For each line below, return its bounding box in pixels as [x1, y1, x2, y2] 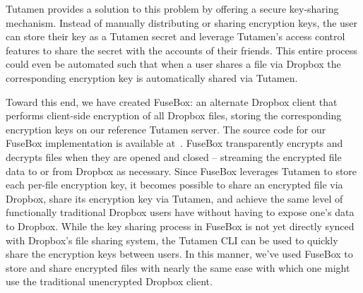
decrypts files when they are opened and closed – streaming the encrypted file [6, 149, 342, 164]
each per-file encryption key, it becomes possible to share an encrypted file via [6, 177, 343, 192]
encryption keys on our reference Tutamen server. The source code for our [6, 121, 326, 136]
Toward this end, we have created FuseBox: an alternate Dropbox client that [6, 94, 338, 109]
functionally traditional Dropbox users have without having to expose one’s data [6, 205, 355, 220]
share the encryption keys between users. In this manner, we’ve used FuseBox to [6, 246, 353, 261]
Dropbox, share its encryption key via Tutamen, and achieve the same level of [6, 191, 343, 205]
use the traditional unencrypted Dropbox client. [6, 274, 213, 289]
